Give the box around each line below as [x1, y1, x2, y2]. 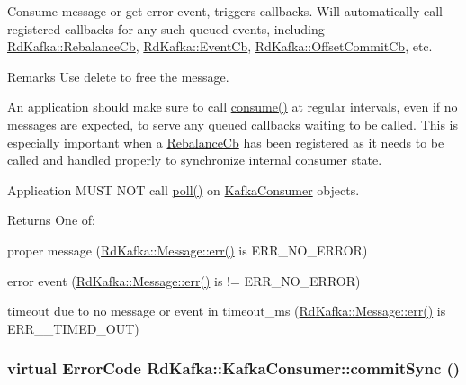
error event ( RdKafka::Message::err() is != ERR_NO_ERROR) [7, 271, 361, 290]
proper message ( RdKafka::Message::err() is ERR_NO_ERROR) [7, 240, 368, 259]
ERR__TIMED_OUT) [7, 318, 139, 337]
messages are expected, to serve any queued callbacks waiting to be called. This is [7, 114, 459, 133]
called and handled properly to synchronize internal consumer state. [7, 150, 382, 169]
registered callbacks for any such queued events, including [7, 19, 325, 38]
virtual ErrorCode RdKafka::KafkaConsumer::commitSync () [7, 357, 461, 380]
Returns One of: [7, 210, 95, 229]
